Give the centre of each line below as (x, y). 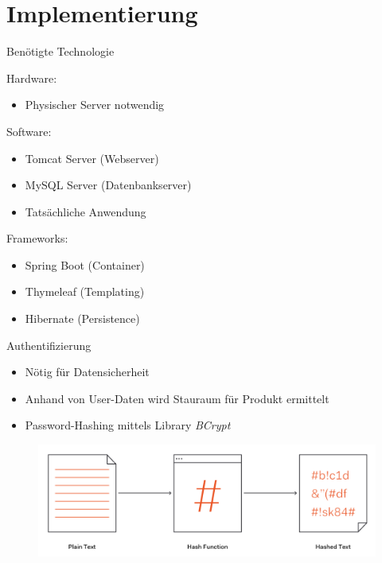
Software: (29, 131)
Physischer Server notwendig (95, 105)
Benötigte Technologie (60, 51)
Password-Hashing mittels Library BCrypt (128, 425)
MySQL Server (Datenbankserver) (108, 185)
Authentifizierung (49, 345)
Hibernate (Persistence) (82, 318)
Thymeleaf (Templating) (85, 291)
